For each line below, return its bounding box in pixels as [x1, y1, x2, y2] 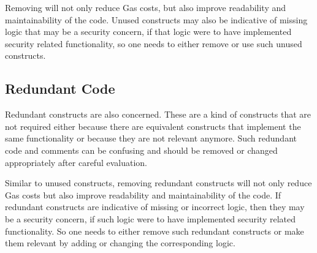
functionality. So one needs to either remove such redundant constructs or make [5, 224, 304, 237]
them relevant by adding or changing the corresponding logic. [5, 236, 235, 249]
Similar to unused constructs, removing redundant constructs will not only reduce [5, 176, 312, 189]
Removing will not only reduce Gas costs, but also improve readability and [5, 1, 286, 13]
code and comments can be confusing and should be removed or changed [5, 143, 278, 156]
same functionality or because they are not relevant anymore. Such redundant [5, 132, 297, 145]
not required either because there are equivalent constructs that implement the [5, 119, 301, 132]
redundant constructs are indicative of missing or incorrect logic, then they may [5, 200, 305, 213]
